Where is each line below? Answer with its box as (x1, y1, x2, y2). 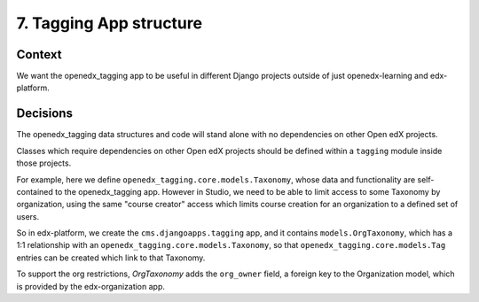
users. (16, 211, 40, 221)
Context (16, 47, 62, 62)
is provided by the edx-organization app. (16, 281, 166, 291)
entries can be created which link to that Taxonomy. (16, 252, 206, 263)
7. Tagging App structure (16, 13, 203, 33)
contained (16, 186, 53, 197)
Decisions (16, 106, 73, 121)
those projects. (16, 158, 72, 168)
